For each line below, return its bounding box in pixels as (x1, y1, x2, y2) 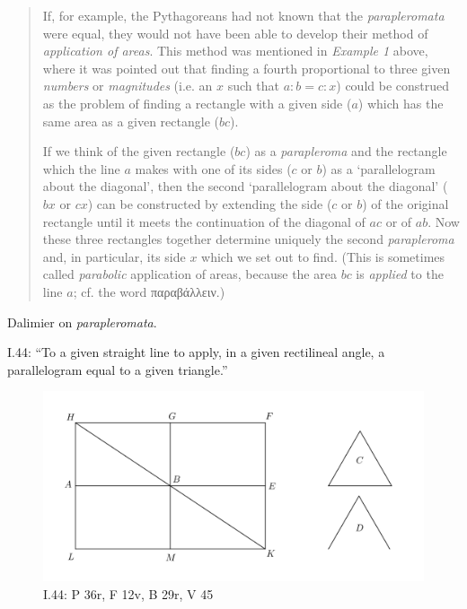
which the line (42, 159, 120, 178)
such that (227, 76, 279, 95)
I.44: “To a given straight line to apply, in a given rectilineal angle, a (7, 343, 385, 361)
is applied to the (356, 265, 444, 283)
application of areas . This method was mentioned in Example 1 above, (42, 41, 428, 60)
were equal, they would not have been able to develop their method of (42, 23, 428, 42)
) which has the (357, 93, 444, 112)
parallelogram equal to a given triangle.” (7, 360, 228, 378)
